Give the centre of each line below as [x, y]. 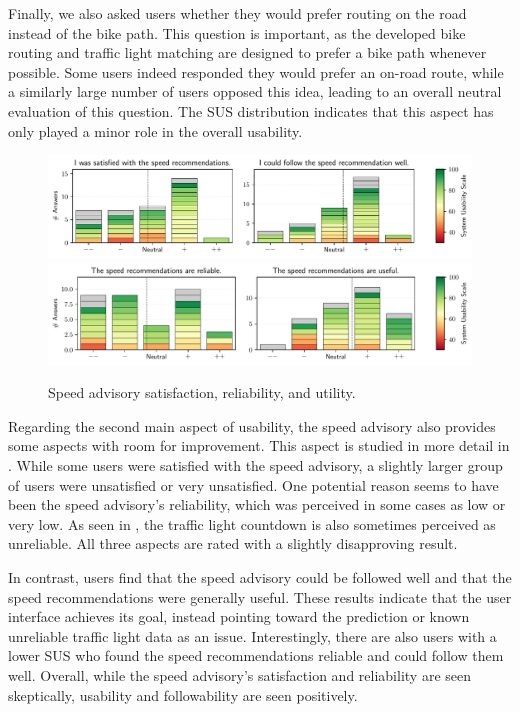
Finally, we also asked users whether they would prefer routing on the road [237, 13]
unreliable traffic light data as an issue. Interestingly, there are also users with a [252, 635]
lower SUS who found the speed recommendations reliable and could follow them [256, 655]
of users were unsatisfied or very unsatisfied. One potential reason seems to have [253, 484]
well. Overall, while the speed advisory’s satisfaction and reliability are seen [240, 675]
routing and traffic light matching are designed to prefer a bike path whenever [247, 52]
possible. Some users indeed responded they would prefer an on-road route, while [256, 71]
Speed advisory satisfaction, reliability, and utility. [202, 392]
